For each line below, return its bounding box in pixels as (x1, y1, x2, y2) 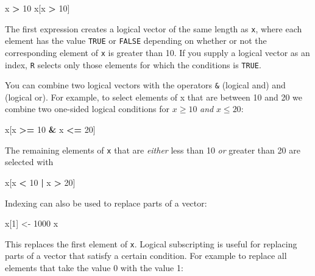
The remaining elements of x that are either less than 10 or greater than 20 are (5, 143, 300, 156)
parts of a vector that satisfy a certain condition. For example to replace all (5, 249, 287, 262)
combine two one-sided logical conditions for (5, 102, 170, 115)
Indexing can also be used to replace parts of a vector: (5, 196, 207, 209)
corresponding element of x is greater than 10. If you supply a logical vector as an (5, 46, 310, 58)
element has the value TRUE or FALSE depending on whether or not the (5, 34, 267, 47)
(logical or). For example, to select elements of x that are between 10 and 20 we (5, 90, 303, 103)
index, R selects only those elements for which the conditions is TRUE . (5, 58, 261, 71)
